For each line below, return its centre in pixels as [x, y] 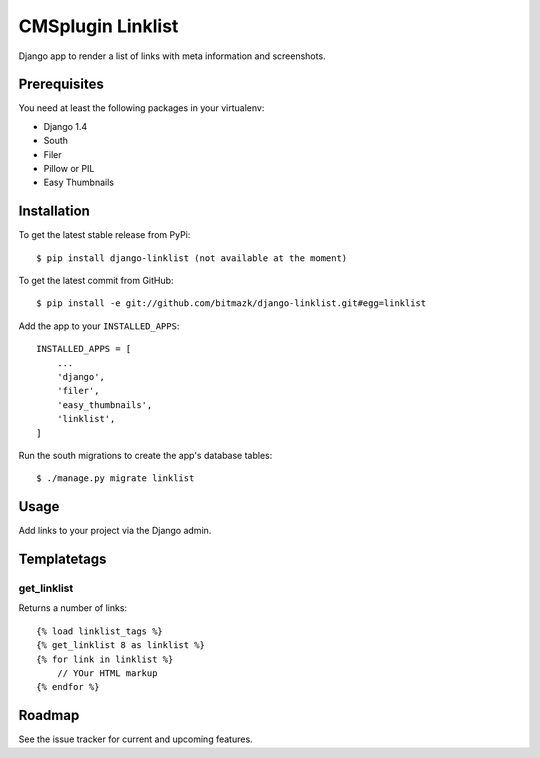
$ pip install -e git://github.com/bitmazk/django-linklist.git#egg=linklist [231, 303]
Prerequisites [61, 84]
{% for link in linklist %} [105, 659]
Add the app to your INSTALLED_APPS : [99, 326]
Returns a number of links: [73, 608]
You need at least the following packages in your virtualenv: [141, 108]
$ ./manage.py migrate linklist [115, 478]
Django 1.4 [65, 126]
